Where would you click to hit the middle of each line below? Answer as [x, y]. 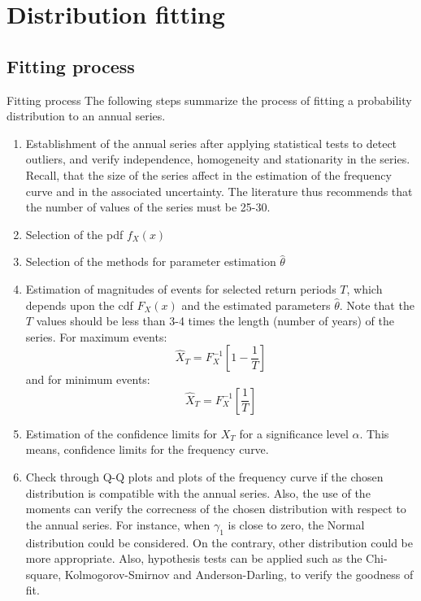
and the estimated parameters [256, 305]
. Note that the [377, 305]
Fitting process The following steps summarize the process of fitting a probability [209, 100]
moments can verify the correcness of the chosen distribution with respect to [216, 509]
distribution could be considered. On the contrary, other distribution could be [219, 542]
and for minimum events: [88, 379]
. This [374, 433]
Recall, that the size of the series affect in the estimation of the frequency [208, 174]
